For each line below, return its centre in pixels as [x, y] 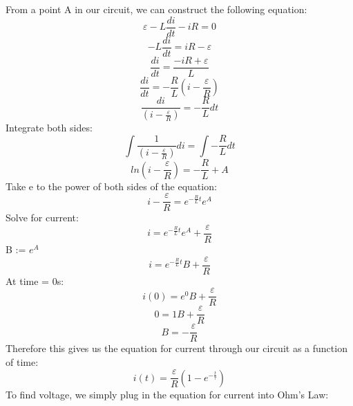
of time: [22, 362]
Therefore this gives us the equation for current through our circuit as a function [176, 348]
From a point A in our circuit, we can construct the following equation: [156, 9]
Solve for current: [42, 218]
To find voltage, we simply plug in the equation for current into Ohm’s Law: [167, 394]
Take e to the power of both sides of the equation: [111, 186]
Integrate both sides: [49, 128]
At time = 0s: [35, 280]
